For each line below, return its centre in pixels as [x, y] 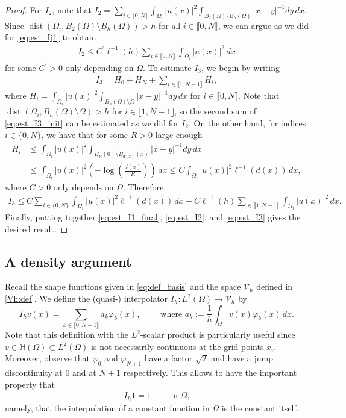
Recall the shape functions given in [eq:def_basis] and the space [123, 286]
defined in [275, 286]
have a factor [168, 358]
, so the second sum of [215, 111]
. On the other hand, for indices [247, 123]
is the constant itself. [260, 407]
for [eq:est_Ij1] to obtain [51, 37]
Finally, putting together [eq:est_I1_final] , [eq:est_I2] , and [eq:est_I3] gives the [153, 217]
